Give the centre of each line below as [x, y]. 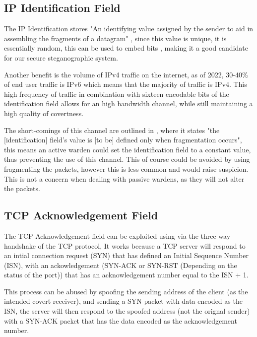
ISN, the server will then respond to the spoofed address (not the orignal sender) [127, 311]
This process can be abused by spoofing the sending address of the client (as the [126, 291]
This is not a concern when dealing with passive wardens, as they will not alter [124, 178]
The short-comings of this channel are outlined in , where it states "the [112, 130]
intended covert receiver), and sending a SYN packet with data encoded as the [123, 301]
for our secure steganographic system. [61, 57]
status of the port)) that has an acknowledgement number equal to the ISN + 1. [126, 275]
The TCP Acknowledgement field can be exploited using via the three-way [117, 236]
